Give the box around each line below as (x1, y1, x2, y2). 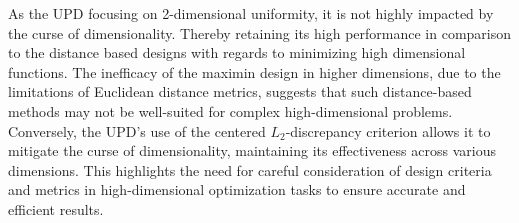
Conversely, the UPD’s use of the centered (8, 120, 266, 141)
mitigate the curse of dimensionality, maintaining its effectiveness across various (8, 140, 496, 161)
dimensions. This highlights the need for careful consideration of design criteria (8, 159, 492, 180)
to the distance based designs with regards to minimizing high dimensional (8, 42, 466, 63)
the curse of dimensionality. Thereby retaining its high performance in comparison (8, 22, 512, 43)
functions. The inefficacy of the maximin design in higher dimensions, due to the (8, 61, 501, 82)
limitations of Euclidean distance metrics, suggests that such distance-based (8, 81, 472, 102)
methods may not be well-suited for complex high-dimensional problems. (8, 100, 453, 121)
